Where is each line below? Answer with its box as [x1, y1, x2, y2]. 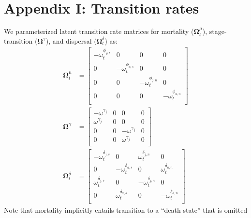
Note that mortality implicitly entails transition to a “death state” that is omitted [4, 205, 248, 215]
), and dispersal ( [45, 35, 97, 46]
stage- [209, 26, 227, 36]
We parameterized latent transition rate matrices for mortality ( [4, 26, 194, 36]
